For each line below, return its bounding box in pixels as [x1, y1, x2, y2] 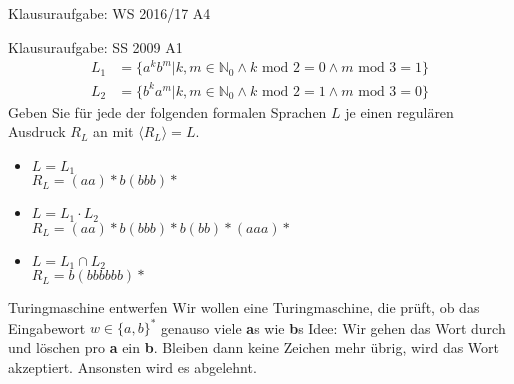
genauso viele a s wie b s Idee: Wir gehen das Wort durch [161, 317, 506, 338]
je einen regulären [345, 101, 454, 122]
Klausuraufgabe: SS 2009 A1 [8, 36, 183, 57]
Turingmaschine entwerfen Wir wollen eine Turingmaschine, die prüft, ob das [8, 297, 480, 318]
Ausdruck [8, 121, 66, 142]
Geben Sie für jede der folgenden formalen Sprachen [8, 101, 327, 122]
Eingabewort [8, 317, 86, 338]
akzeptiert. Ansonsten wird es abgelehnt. [8, 356, 257, 377]
